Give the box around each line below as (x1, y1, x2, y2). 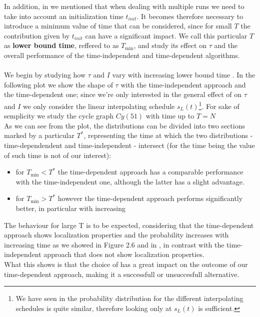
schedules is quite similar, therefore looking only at (15, 302, 172, 313)
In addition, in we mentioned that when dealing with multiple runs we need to (4, 1, 244, 11)
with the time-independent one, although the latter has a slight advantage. (15, 176, 244, 186)
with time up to (145, 110, 194, 121)
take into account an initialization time (4, 10, 123, 21)
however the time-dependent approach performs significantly (57, 193, 243, 203)
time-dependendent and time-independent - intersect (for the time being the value (4, 139, 255, 150)
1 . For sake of (198, 99, 239, 111)
